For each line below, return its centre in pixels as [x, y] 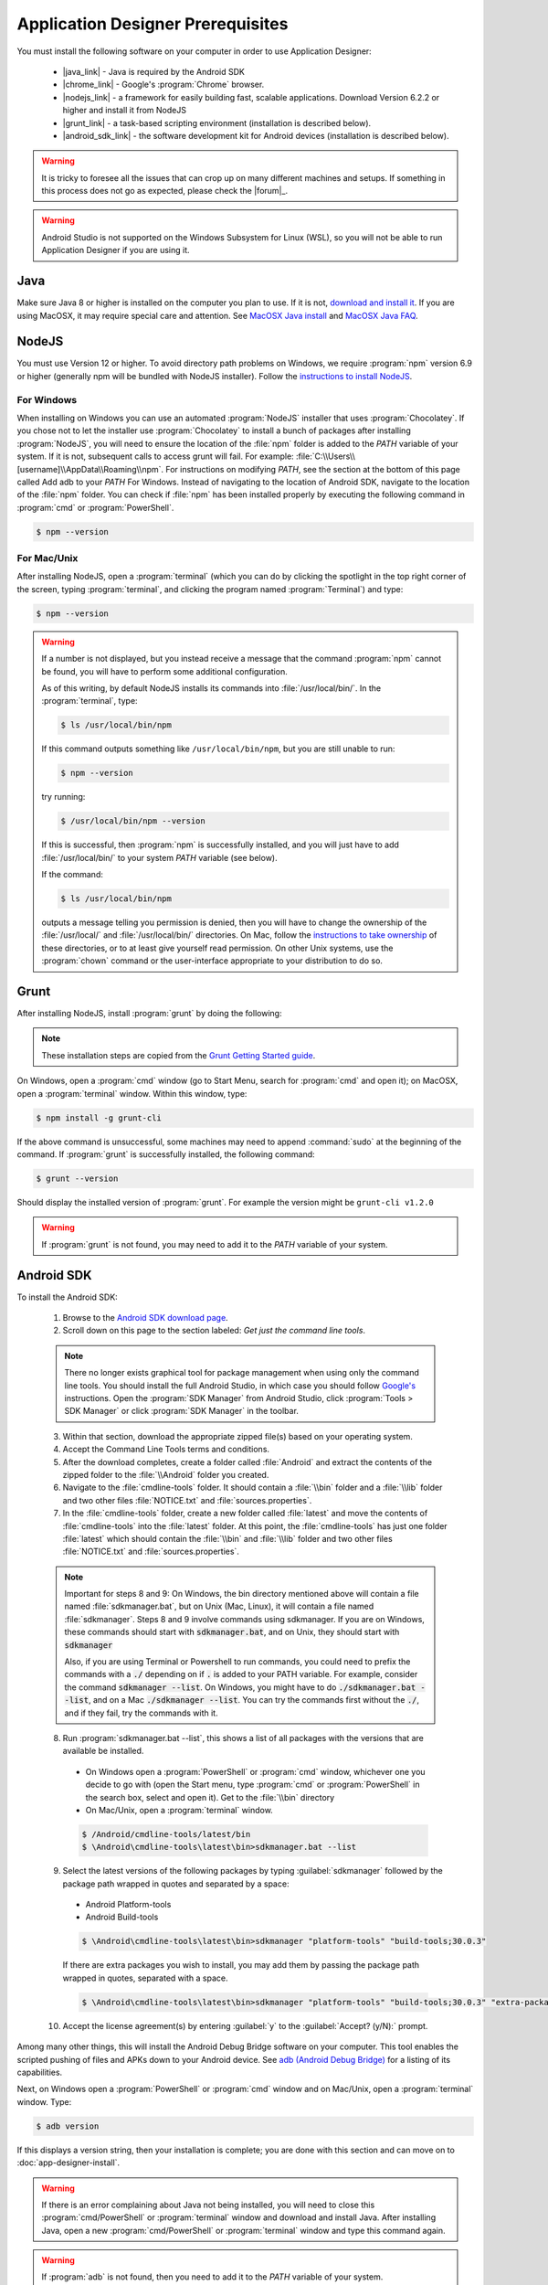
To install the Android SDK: [67, 1297]
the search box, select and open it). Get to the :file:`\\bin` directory [210, 1797]
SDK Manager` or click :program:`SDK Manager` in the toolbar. [181, 1411]
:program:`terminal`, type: [90, 701]
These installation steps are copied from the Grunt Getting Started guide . [179, 1055]
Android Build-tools [122, 1917]
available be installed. [103, 1751]
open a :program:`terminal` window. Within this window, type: [132, 1093]
